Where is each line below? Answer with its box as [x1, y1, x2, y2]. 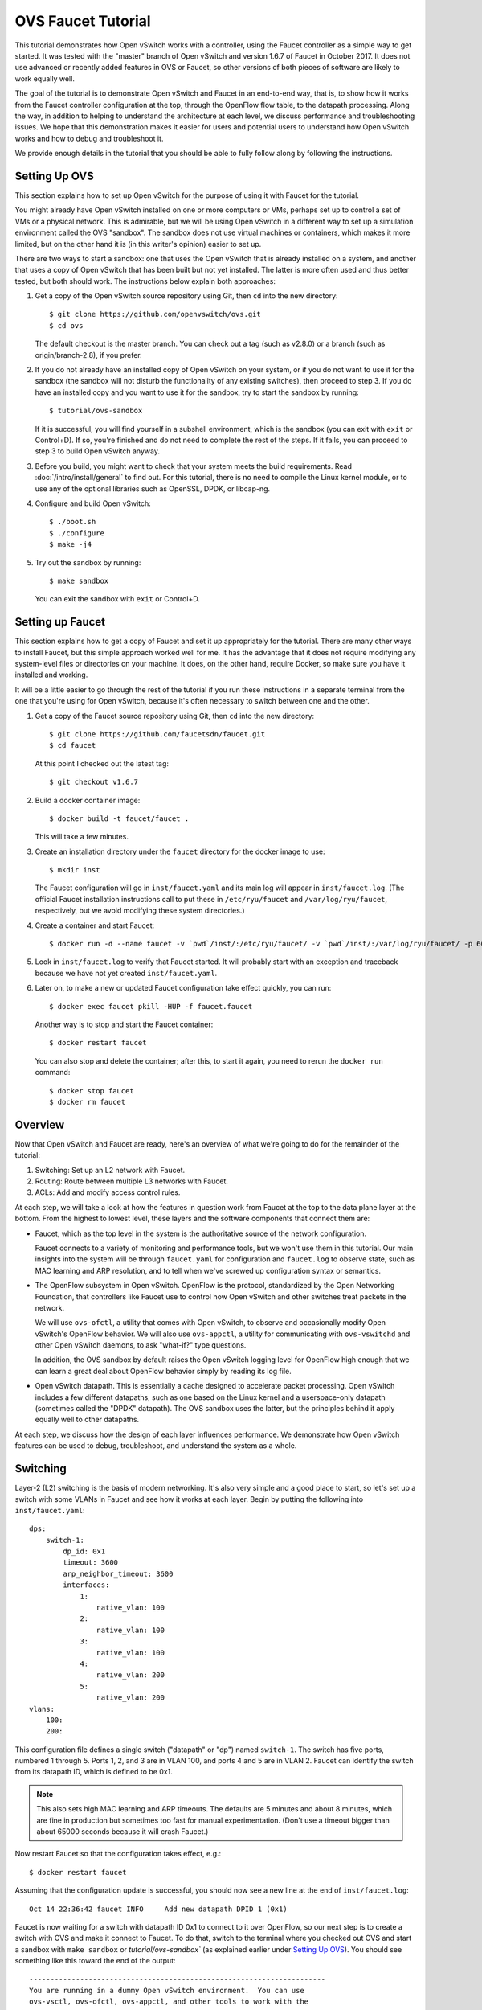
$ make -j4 [49, 539, 92, 549]
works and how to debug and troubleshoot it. [14, 133, 164, 143]
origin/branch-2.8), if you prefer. [35, 350, 142, 359]
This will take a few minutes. [35, 832, 129, 842]
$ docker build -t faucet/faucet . [49, 814, 190, 823]
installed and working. [14, 670, 88, 679]
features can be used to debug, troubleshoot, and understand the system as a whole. [14, 1441, 297, 1450]
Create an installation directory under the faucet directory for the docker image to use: [35, 847, 325, 856]
